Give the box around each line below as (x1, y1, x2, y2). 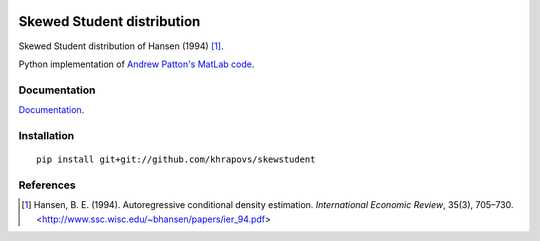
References (18, 178, 76, 192)
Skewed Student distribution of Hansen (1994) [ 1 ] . (18, 40, 224, 52)
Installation (18, 128, 75, 142)
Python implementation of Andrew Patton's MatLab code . (18, 58, 255, 70)
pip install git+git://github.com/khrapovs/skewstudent (36, 154, 316, 165)
